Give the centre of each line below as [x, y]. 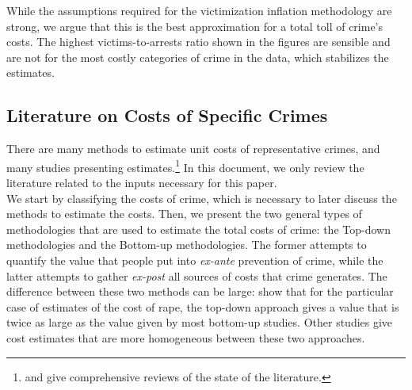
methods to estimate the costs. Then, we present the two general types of [184, 214]
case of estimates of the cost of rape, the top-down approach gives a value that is [203, 306]
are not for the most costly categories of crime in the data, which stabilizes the [198, 57]
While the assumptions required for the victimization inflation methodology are [199, 10]
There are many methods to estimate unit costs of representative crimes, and [193, 149]
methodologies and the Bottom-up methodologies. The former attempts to [187, 245]
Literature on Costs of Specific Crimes [167, 115]
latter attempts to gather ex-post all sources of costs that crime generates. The [197, 275]
